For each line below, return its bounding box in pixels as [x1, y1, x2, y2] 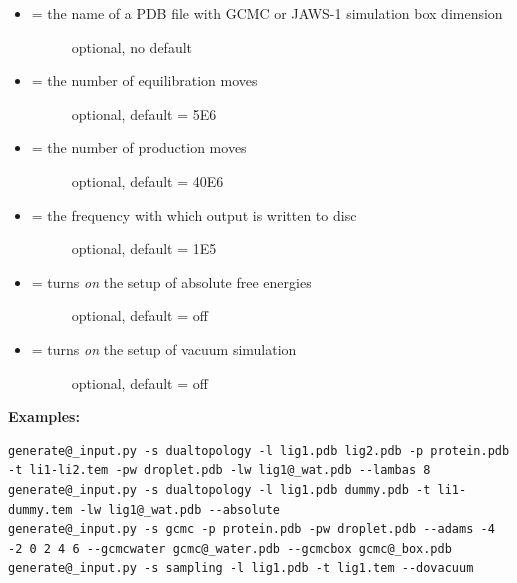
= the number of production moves [31, 137, 247, 158]
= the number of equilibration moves [31, 70, 258, 91]
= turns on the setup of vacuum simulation [31, 338, 297, 359]
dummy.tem [8, 502, 73, 517]
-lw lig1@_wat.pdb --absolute [79, 502, 281, 517]
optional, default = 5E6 [71, 103, 217, 124]
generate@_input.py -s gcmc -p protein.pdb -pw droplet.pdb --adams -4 [8, 522, 495, 537]
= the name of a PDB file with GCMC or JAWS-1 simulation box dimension [31, 3, 503, 23]
